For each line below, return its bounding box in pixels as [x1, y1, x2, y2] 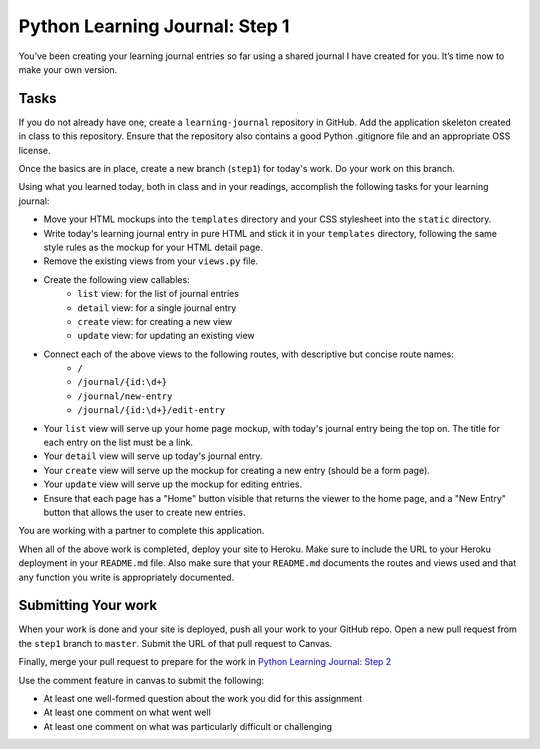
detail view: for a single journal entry [77, 301, 237, 314]
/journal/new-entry [77, 390, 173, 402]
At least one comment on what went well [43, 706, 212, 719]
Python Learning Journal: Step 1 [18, 15, 290, 37]
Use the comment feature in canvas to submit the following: [18, 674, 265, 686]
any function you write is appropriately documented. [18, 571, 235, 583]
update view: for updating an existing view [77, 330, 255, 342]
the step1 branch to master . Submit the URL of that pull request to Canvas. [18, 637, 333, 649]
